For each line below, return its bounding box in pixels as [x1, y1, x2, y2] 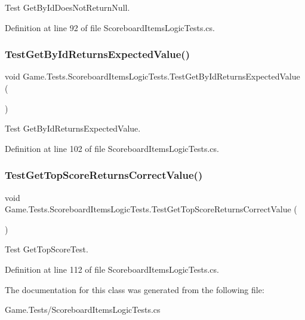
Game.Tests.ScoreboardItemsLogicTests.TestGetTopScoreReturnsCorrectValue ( [5, 203, 297, 215]
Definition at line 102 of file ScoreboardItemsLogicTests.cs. [5, 142, 219, 154]
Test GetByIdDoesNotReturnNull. [5, 1, 130, 13]
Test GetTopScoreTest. [5, 243, 88, 255]
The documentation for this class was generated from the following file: [5, 283, 264, 295]
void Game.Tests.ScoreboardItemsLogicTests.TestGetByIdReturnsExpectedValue [5, 70, 300, 83]
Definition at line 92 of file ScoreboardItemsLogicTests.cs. [5, 21, 215, 33]
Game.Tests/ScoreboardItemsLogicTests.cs [5, 303, 161, 316]
